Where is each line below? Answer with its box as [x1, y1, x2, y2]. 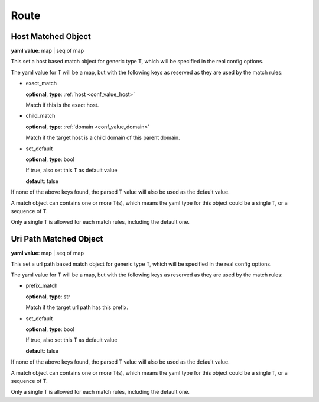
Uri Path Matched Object [11, 234, 103, 244]
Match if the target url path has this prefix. [25, 304, 128, 311]
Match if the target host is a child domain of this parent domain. [25, 134, 180, 141]
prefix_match [25, 282, 58, 290]
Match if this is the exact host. [25, 101, 99, 109]
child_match [25, 112, 56, 120]
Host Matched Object [11, 31, 92, 41]
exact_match [25, 80, 57, 87]
